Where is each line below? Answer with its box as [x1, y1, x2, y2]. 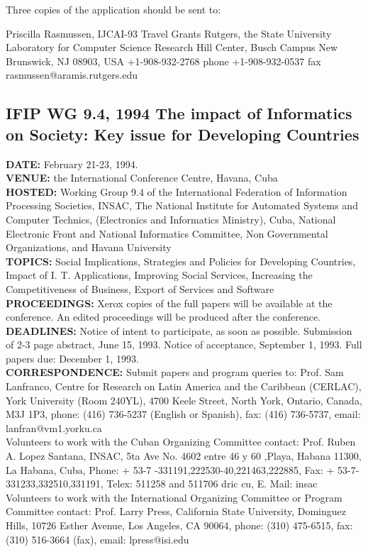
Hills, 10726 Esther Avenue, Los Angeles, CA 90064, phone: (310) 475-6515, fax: [6, 518, 353, 532]
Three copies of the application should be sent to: [6, 2, 221, 16]
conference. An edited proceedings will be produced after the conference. [6, 309, 320, 324]
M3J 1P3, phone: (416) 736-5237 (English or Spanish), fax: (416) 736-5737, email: [6, 407, 361, 421]
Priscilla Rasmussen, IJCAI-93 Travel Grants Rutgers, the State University [6, 26, 332, 40]
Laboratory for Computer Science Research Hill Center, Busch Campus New [6, 40, 338, 55]
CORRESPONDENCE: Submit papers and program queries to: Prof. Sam [6, 365, 344, 380]
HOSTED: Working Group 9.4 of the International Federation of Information [6, 184, 347, 199]
